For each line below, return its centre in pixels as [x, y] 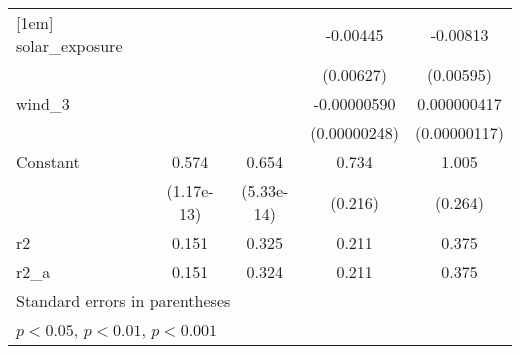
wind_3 [43, 103]
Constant [48, 161]
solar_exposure [69, 45]
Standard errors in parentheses [123, 300]
